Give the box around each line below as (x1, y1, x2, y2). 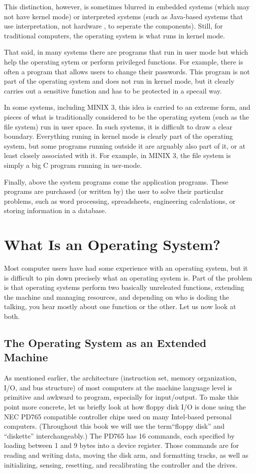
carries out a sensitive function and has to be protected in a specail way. (4, 85, 222, 95)
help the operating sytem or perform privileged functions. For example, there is (4, 56, 243, 66)
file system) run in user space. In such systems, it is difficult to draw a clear (4, 121, 232, 131)
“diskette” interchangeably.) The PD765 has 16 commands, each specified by (4, 430, 235, 441)
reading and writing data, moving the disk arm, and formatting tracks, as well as (4, 449, 249, 460)
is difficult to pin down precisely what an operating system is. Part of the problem (4, 272, 252, 283)
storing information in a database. (4, 205, 107, 216)
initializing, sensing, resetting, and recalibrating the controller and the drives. (4, 459, 237, 470)
